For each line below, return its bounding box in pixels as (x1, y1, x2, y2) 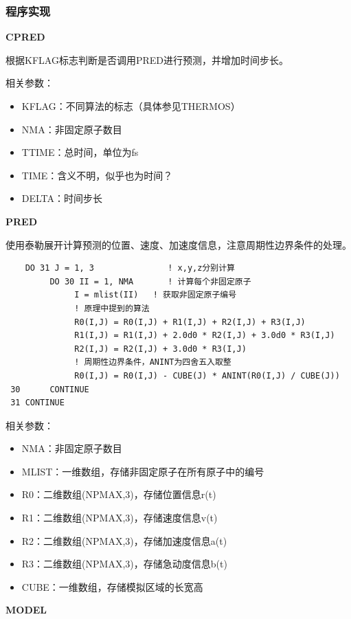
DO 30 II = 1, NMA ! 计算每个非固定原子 (49, 276, 251, 286)
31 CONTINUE (10, 398, 65, 408)
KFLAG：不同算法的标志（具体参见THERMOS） (21, 99, 240, 113)
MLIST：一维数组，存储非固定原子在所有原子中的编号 (21, 464, 264, 478)
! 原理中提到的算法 (74, 303, 150, 313)
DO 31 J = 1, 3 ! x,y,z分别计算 (25, 263, 235, 273)
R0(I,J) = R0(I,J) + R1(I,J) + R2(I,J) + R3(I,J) (74, 317, 306, 327)
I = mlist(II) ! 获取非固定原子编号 (74, 290, 237, 300)
